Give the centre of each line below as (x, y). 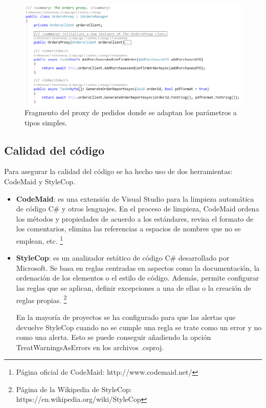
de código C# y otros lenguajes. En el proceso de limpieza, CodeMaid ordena (138, 209)
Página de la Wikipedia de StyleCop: (74, 389)
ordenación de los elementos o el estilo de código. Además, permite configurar (138, 278)
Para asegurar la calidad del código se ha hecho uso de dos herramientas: (118, 171)
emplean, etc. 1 (40, 240)
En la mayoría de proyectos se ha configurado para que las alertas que (126, 317)
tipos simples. (46, 122)
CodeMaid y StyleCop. (40, 181)
